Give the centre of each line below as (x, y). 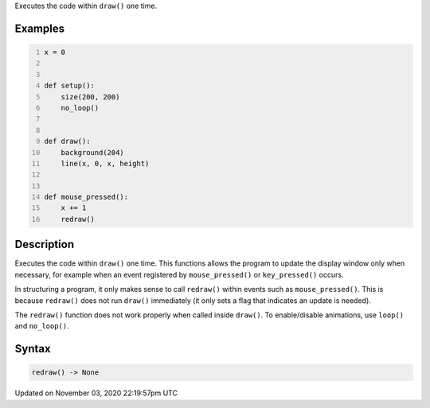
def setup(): (70, 86)
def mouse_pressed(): (86, 197)
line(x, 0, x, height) (105, 163)
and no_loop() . (42, 326)
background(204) (93, 152)
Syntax (33, 349)
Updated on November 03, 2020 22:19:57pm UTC (96, 393)
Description (45, 245)
